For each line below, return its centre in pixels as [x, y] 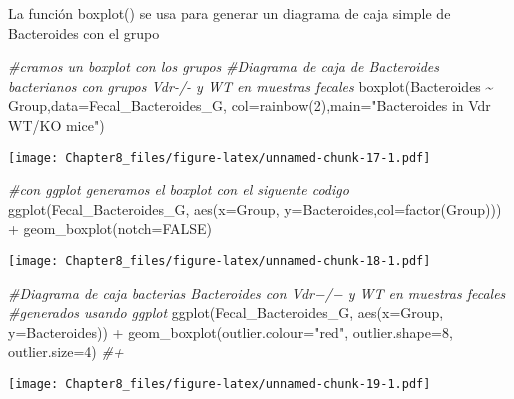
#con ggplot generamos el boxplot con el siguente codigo [178, 189]
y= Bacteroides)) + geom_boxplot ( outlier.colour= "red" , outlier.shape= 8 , [230, 331]
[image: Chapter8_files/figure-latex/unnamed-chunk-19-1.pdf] [219, 384]
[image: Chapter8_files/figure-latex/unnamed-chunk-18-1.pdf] [219, 261]
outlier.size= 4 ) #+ [66, 351]
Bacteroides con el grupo [84, 32]
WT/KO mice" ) [56, 124]
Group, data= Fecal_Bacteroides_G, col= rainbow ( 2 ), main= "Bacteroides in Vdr [249, 105]
